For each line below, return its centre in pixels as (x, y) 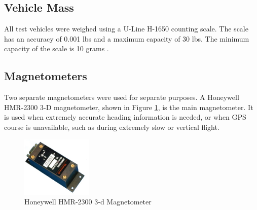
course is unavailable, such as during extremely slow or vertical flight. (112, 127)
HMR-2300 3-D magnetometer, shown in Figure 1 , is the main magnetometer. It (129, 107)
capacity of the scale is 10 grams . (57, 48)
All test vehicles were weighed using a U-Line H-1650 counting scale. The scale (126, 29)
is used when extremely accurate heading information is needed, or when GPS (125, 117)
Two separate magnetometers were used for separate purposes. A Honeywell (122, 97)
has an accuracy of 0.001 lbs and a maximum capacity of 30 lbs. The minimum (127, 38)
